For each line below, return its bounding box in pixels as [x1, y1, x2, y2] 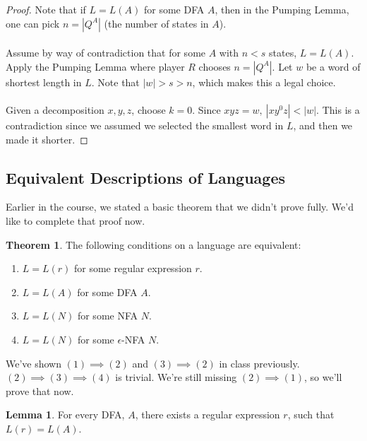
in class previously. [219, 355, 300, 370]
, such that [287, 407, 335, 422]
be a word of [306, 59, 361, 73]
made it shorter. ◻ [6, 131, 88, 146]
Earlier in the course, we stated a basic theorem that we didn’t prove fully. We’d [6, 199, 354, 214]
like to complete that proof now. [6, 213, 145, 228]
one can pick [6, 16, 60, 30]
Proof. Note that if [6, 2, 86, 16]
